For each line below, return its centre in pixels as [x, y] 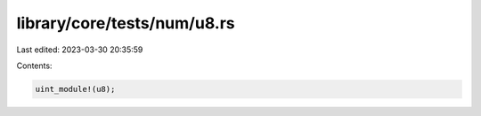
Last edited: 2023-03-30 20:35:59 [80, 50]
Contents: [34, 66]
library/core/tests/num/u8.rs [126, 23]
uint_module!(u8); [75, 89]
